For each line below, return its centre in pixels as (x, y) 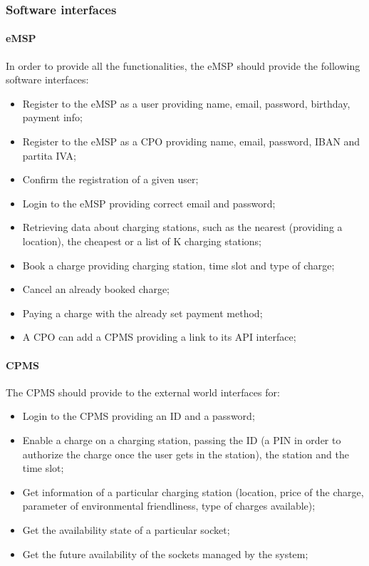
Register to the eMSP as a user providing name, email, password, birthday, (186, 103)
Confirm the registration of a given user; (110, 179)
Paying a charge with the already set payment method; (142, 313)
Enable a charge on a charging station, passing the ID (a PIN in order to (182, 439)
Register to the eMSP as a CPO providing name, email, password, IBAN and (191, 141)
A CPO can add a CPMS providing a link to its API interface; (159, 337)
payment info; (52, 117)
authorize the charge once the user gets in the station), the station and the (186, 454)
